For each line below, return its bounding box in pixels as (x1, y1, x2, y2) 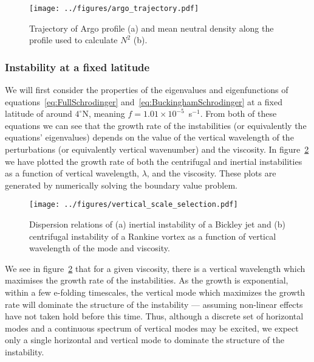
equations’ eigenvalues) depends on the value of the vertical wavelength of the (5, 131, 294, 144)
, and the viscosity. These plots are (146, 167, 276, 179)
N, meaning (82, 107, 125, 120)
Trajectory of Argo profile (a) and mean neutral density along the (29, 21, 274, 34)
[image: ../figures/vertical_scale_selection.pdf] (29, 200, 238, 209)
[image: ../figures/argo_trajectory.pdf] (29, 4, 199, 13)
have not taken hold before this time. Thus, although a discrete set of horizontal (5, 310, 304, 322)
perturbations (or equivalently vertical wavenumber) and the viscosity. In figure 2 (5, 143, 309, 156)
